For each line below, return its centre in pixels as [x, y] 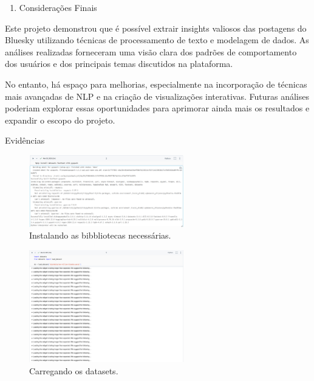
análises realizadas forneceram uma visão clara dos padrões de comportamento [151, 51]
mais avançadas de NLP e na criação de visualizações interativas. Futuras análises [157, 96]
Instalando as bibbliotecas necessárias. [100, 235]
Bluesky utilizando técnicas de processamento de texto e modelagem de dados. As [157, 40]
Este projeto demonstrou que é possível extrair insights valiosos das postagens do [156, 28]
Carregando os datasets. [74, 370]
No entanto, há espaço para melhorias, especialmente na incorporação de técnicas [156, 84]
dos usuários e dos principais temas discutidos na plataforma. [119, 64]
